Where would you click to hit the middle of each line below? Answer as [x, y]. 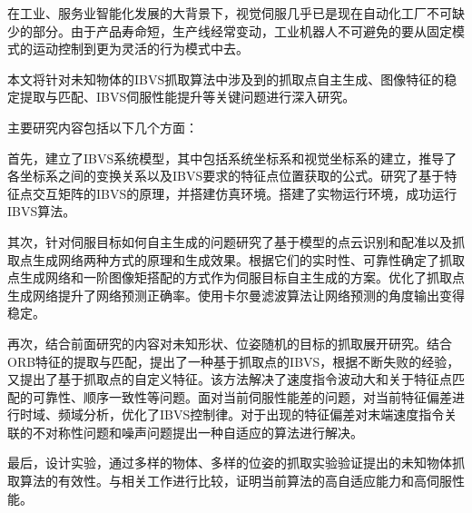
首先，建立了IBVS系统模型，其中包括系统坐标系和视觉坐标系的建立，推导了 [232, 158]
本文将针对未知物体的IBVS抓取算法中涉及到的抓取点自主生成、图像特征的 [226, 79]
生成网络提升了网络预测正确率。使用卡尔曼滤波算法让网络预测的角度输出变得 [236, 295]
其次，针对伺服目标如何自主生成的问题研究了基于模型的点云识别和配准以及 [230, 241]
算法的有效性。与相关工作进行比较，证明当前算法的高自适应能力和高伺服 [236, 481]
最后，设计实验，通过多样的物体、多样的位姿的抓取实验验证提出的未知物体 [230, 463]
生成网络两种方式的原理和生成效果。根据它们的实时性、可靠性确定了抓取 [248, 259]
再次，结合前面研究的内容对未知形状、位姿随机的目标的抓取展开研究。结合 [230, 343]
